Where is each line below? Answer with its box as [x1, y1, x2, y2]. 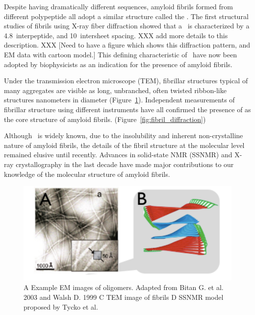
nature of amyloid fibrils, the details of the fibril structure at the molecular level [4, 140, 245, 150]
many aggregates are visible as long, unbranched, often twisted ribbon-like [4, 85, 227, 95]
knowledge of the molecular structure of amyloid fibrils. [4, 169, 170, 179]
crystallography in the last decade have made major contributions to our [16, 159, 234, 169]
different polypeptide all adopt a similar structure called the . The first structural [4, 11, 249, 21]
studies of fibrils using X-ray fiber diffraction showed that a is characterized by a [4, 21, 250, 31]
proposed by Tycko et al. [24, 301, 98, 312]
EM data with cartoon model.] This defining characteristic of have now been [4, 49, 237, 59]
